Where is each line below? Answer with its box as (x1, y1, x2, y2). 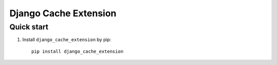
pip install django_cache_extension (31, 48, 124, 54)
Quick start (9, 22, 49, 31)
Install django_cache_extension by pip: (22, 37, 111, 43)
